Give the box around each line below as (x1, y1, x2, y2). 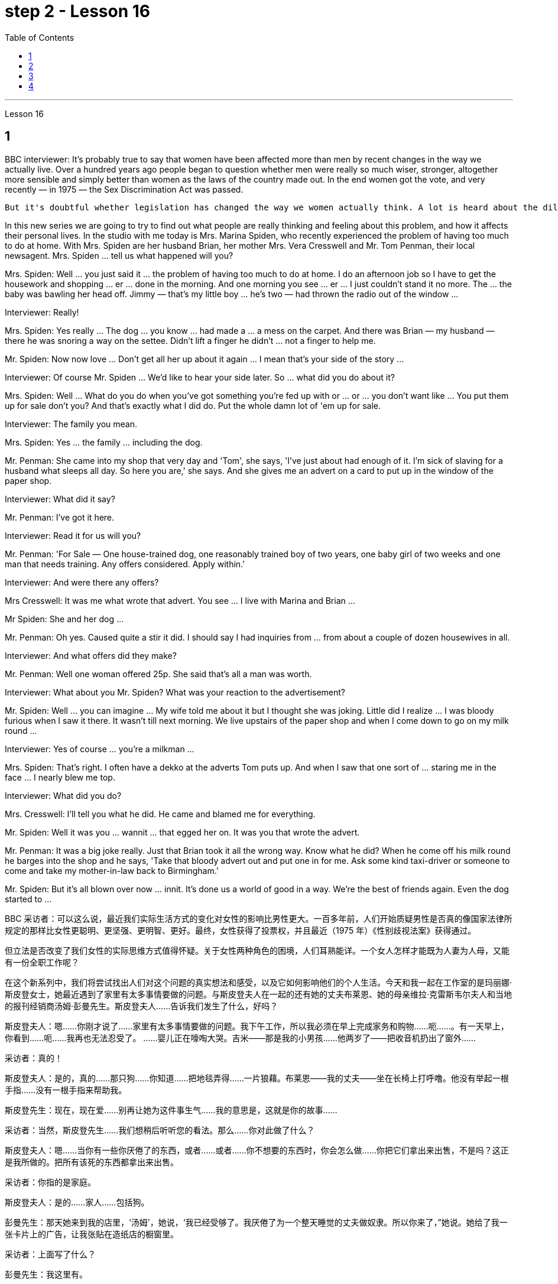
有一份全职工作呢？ (5, 957, 79, 967)
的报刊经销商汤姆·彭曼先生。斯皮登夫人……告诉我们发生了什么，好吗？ (5, 1000, 278, 1011)
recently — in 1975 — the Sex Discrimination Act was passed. (5, 184, 244, 194)
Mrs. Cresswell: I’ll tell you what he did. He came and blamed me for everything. (5, 808, 316, 819)
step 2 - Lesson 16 (5, 1, 150, 21)
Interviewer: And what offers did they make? (5, 650, 177, 661)
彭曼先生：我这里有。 (5, 1269, 87, 1279)
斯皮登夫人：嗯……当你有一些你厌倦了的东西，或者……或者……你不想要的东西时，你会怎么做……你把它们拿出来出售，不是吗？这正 (5, 1145, 509, 1155)
